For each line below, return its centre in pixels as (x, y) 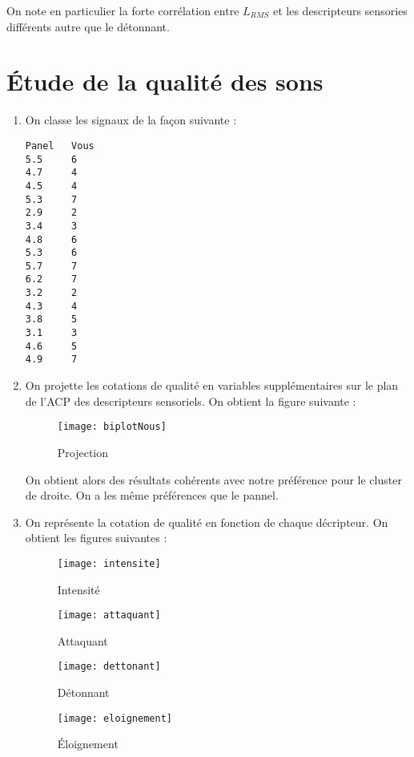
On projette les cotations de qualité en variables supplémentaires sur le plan (212, 385)
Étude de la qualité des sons (165, 81)
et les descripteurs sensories (340, 10)
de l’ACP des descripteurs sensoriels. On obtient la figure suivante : (191, 401)
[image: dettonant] (109, 667)
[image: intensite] (109, 563)
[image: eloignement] (115, 718)
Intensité (78, 589)
